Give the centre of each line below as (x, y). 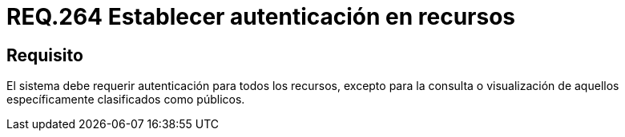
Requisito (45, 55)
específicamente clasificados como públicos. (126, 100)
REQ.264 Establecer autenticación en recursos (261, 17)
